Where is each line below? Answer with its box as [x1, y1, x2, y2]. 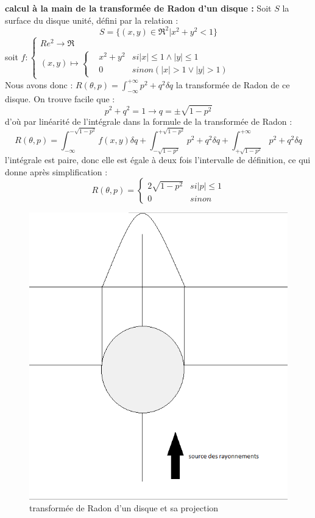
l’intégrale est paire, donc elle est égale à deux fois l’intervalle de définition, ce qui [5, 153, 311, 166]
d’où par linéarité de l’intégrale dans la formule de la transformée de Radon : [5, 114, 292, 127]
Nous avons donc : [5, 78, 73, 91]
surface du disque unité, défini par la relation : [5, 13, 179, 26]
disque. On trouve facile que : [5, 92, 115, 105]
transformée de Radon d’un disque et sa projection [29, 502, 219, 514]
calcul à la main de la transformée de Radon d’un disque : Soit [5, 2, 272, 14]
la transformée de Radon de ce [175, 78, 290, 91]
